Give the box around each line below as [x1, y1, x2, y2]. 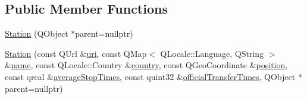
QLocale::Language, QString [160, 47, 264, 59]
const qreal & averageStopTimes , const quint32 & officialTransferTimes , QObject [5, 70, 296, 82]
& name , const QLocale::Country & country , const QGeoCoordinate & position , [5, 59, 288, 71]
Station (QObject [5, 27, 68, 40]
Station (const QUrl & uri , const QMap [5, 47, 147, 59]
